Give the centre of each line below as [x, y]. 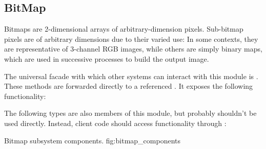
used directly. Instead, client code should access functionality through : [115, 123]
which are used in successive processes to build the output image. [107, 58]
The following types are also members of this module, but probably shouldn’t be [130, 113]
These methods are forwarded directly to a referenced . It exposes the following [129, 86]
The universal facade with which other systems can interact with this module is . [131, 76]
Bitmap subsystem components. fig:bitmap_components [92, 140]
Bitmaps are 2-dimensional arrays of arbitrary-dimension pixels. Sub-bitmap [124, 29]
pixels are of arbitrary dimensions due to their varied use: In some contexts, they [131, 39]
